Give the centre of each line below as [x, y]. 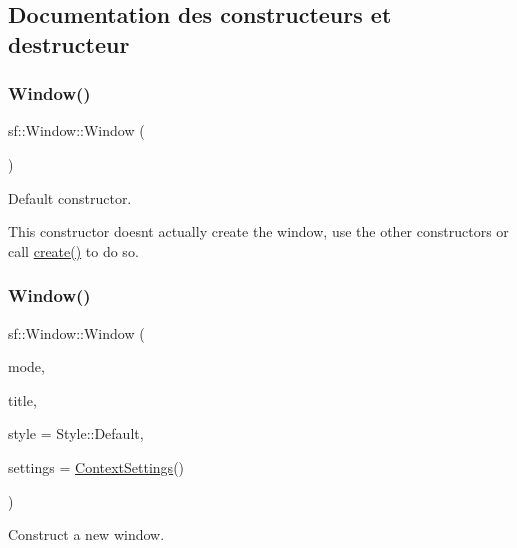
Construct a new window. [86, 534]
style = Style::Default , [76, 433]
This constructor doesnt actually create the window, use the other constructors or [258, 231]
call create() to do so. [73, 250]
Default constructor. [70, 197]
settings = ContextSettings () [96, 466]
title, [22, 399]
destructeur [69, 43]
